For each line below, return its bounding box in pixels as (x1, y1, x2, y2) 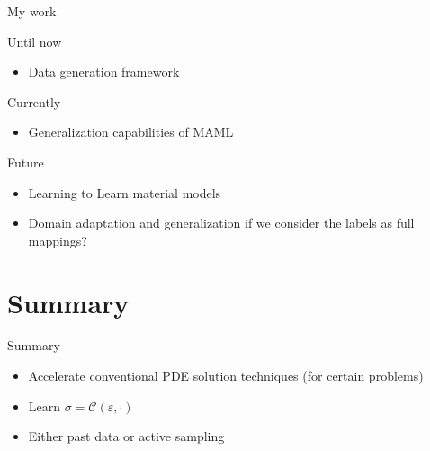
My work (7, 2, 57, 20)
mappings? (28, 230, 87, 249)
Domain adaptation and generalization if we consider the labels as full (28, 213, 415, 232)
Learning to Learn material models (28, 183, 221, 202)
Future (7, 152, 44, 171)
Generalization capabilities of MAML (28, 122, 234, 141)
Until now (7, 32, 62, 50)
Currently (7, 92, 61, 111)
